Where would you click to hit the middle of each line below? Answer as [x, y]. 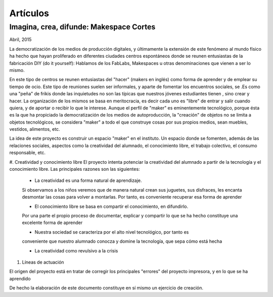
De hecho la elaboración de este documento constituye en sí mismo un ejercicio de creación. [106, 288]
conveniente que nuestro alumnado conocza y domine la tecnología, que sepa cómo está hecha [122, 241]
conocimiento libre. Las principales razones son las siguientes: [75, 169]
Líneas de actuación [43, 262]
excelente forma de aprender [52, 222]
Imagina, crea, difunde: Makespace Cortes [82, 27]
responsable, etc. [27, 153]
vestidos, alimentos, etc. [35, 129]
